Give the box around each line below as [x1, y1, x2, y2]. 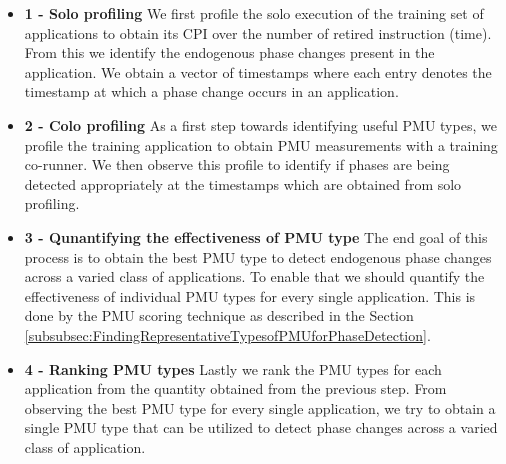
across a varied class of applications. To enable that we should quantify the [24, 266, 485, 287]
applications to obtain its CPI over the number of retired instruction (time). [24, 22, 492, 43]
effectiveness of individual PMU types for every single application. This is [24, 285, 476, 306]
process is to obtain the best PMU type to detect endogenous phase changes [24, 246, 492, 267]
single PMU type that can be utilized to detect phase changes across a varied [24, 417, 498, 438]
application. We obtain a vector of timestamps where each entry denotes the [24, 61, 492, 82]
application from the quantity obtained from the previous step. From [24, 378, 447, 399]
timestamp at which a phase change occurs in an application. [24, 81, 399, 102]
